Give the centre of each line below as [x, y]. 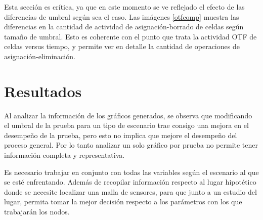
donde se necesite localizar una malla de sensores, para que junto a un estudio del [130, 191]
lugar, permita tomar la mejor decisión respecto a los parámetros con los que [123, 202]
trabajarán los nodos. [37, 212]
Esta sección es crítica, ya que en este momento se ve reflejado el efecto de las [124, 7]
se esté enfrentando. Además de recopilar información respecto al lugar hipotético [130, 182]
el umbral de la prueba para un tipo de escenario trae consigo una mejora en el [126, 125]
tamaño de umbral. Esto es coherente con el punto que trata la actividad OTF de [130, 36]
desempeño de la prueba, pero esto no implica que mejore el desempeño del [121, 135]
